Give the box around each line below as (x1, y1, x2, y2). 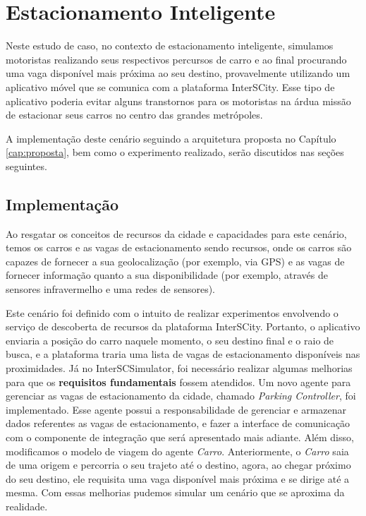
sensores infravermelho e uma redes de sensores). (6, 282, 216, 296)
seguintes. (6, 158, 47, 173)
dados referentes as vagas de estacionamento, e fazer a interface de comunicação (6, 416, 350, 431)
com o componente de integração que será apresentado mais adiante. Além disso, (6, 429, 354, 444)
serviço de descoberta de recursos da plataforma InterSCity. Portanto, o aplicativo (6, 319, 360, 334)
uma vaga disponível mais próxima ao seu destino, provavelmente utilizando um (6, 66, 350, 80)
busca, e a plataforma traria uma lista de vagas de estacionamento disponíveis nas (6, 347, 360, 361)
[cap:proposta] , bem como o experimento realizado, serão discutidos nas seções (6, 145, 344, 160)
